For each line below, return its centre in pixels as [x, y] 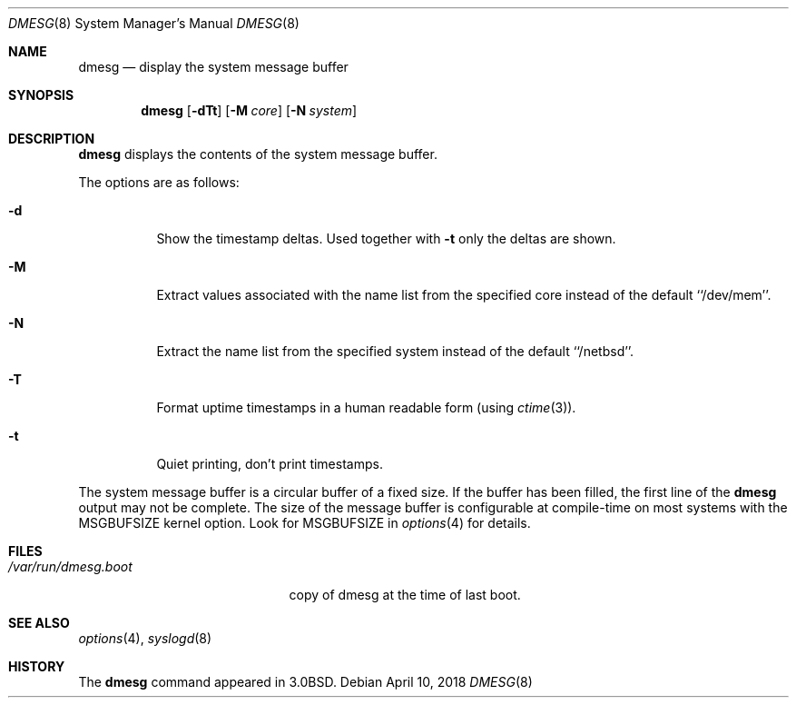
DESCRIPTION [52, 139]
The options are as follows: [159, 182]
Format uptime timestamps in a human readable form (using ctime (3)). [366, 407]
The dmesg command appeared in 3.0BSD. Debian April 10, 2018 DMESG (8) [305, 682]
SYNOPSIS [41, 95]
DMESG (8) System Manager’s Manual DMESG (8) [154, 23]
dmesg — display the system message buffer [213, 67]
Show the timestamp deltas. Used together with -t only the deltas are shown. [386, 238]
